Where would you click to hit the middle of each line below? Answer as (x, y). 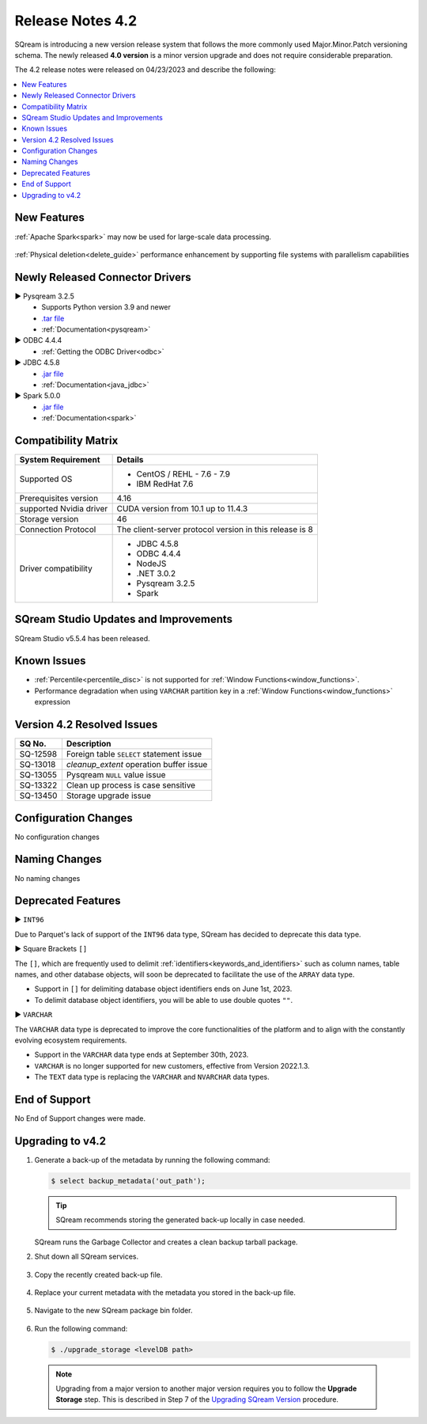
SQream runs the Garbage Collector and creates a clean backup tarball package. (166, 1242)
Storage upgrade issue (109, 796)
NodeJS (151, 564)
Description (89, 744)
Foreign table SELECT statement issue (134, 754)
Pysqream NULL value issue (116, 775)
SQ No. (33, 744)
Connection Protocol (58, 530)
